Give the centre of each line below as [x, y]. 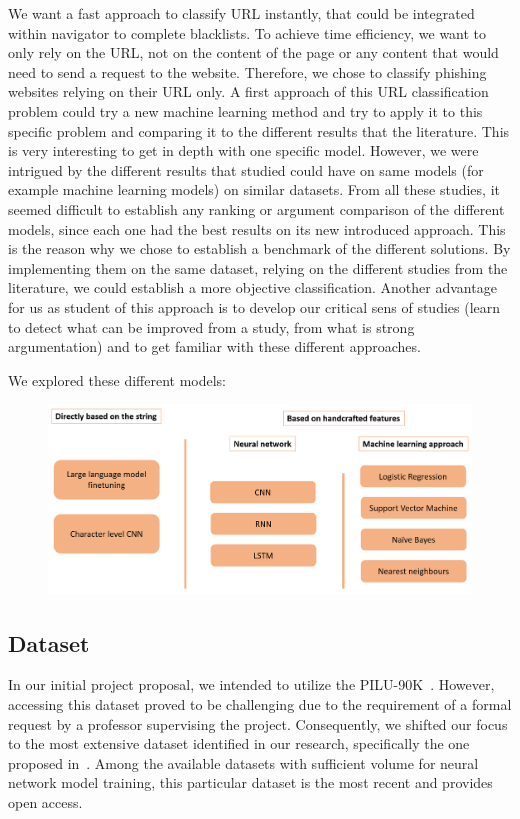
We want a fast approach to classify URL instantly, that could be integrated [241, 13]
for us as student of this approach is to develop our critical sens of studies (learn [254, 306]
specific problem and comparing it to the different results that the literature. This [259, 130]
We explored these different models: [117, 379]
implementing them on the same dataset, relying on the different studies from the [258, 267]
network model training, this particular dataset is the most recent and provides [250, 782]
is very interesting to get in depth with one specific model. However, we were [243, 150]
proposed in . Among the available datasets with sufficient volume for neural [243, 762]
